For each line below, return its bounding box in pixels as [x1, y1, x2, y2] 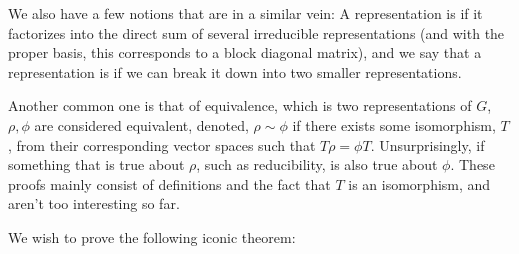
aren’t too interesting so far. [8, 193, 180, 214]
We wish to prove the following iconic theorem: [8, 226, 296, 247]
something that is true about [8, 154, 185, 175]
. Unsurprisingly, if [370, 134, 485, 155]
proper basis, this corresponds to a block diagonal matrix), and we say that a [8, 42, 482, 63]
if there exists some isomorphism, [292, 114, 496, 135]
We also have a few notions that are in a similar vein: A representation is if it [8, 3, 483, 23]
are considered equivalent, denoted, [34, 114, 249, 135]
